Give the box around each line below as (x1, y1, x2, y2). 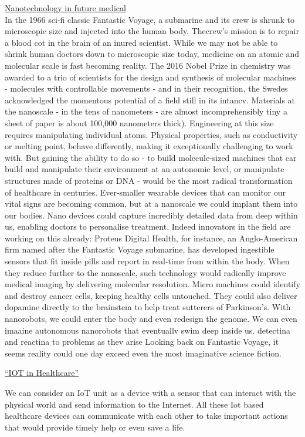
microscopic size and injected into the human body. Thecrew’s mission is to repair (5, 25, 299, 37)
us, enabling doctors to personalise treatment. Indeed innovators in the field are (5, 220, 291, 233)
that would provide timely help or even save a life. (5, 421, 185, 433)
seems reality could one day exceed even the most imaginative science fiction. (5, 347, 282, 359)
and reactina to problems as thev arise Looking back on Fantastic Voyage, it (5, 335, 279, 348)
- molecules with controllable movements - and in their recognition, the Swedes (5, 82, 288, 95)
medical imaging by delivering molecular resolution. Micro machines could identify (5, 278, 300, 290)
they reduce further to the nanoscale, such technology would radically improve (5, 266, 286, 278)
